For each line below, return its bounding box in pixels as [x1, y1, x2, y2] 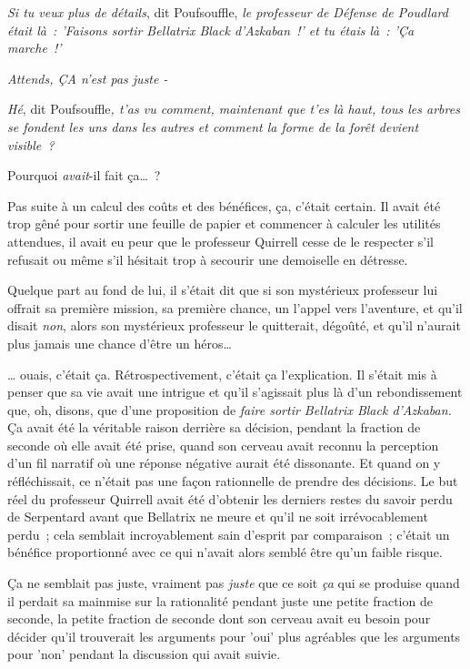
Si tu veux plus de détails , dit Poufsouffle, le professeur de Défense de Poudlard [7, 3, 448, 21]
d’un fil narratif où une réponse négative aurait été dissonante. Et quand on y [7, 453, 441, 472]
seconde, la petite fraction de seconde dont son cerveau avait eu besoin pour [7, 609, 431, 628]
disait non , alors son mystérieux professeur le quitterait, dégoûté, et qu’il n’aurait [7, 316, 461, 335]
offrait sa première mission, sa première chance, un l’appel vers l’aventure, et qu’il [7, 298, 463, 317]
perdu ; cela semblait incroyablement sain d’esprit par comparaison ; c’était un [7, 524, 450, 543]
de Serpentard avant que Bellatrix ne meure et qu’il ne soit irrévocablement [7, 507, 428, 526]
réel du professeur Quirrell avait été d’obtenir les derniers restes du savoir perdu [7, 489, 453, 508]
